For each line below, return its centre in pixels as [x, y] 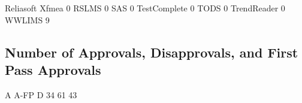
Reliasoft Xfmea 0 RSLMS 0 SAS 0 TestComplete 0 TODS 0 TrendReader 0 [145, 8]
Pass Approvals [53, 69]
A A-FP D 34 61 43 [41, 94]
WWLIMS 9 [27, 19]
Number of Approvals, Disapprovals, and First [152, 52]
